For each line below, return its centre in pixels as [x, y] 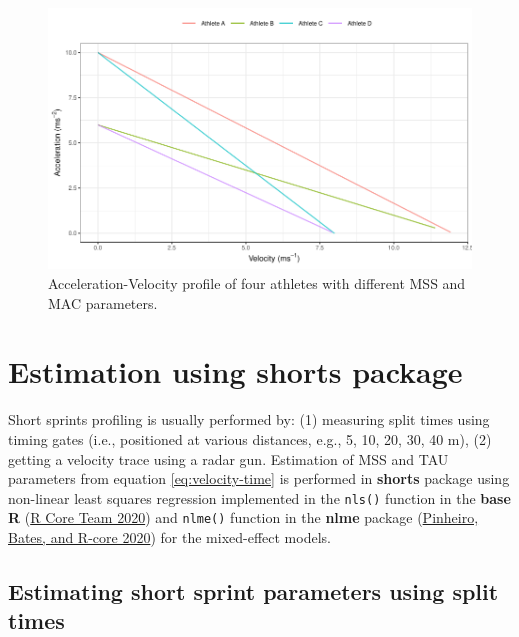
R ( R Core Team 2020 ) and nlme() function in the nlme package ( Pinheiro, [243, 517]
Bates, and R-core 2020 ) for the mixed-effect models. [169, 537]
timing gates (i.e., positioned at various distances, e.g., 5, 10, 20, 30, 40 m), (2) [250, 438]
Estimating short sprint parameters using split [253, 591]
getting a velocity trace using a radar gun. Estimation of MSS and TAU [228, 458]
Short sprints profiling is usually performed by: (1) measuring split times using [249, 419]
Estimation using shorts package [235, 371]
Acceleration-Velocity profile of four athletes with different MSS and [257, 283]
